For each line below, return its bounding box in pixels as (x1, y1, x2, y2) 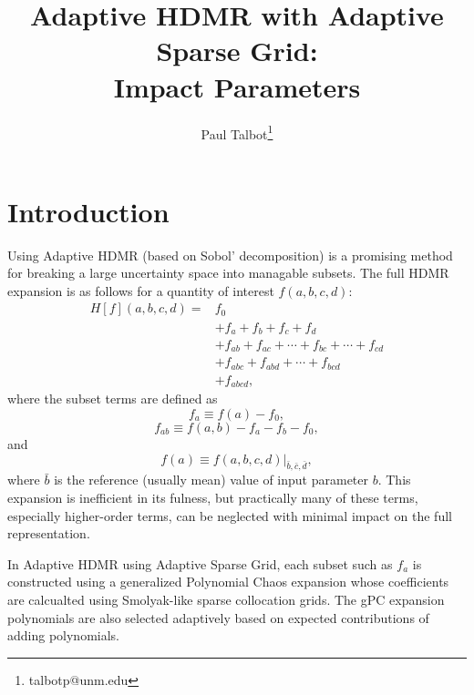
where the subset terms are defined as (7, 389, 218, 408)
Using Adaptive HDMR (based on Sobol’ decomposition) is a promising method (7, 245, 453, 264)
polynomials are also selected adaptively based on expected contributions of (7, 608, 429, 627)
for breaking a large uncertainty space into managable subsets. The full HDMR (7, 263, 449, 282)
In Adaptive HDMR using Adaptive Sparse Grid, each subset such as (7, 554, 393, 573)
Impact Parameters (113, 67, 361, 105)
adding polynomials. (7, 626, 120, 645)
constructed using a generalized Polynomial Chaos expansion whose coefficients (7, 572, 449, 591)
